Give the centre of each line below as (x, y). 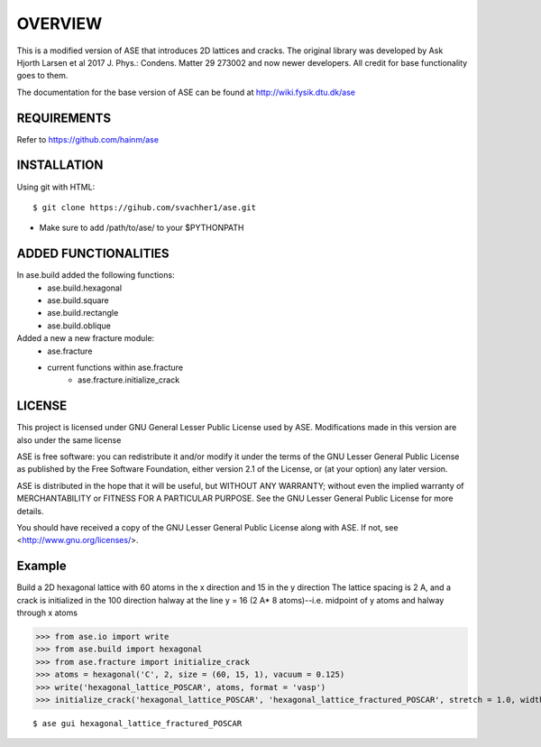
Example (41, 566)
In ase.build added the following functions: (96, 275)
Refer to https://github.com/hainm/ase (88, 139)
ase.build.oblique (79, 326)
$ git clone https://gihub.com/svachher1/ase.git (145, 207)
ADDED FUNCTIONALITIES (93, 254)
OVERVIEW (60, 23)
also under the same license (69, 440)
